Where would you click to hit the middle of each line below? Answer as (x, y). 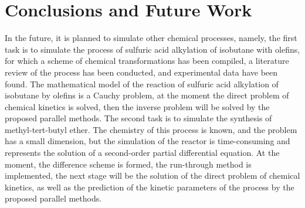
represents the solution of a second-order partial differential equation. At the (142, 153)
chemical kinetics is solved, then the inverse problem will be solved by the (137, 106)
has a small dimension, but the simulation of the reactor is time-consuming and (148, 141)
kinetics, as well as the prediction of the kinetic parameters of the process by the (150, 187)
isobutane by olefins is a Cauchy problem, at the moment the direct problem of (147, 95)
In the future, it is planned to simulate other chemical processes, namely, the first (151, 38)
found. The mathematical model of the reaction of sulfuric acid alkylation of (142, 83)
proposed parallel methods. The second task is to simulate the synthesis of (138, 118)
